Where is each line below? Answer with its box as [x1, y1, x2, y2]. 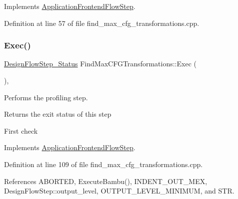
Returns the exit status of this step [4, 109, 111, 119]
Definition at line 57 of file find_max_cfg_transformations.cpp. [4, 17, 199, 28]
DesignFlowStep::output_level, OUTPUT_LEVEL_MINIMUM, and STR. [4, 186, 234, 196]
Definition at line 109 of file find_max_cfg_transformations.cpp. [4, 159, 203, 169]
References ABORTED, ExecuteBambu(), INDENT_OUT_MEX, [4, 176, 207, 186]
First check [4, 125, 38, 136]
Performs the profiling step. [4, 92, 88, 102]
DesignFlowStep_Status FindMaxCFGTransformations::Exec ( [4, 58, 196, 69]
